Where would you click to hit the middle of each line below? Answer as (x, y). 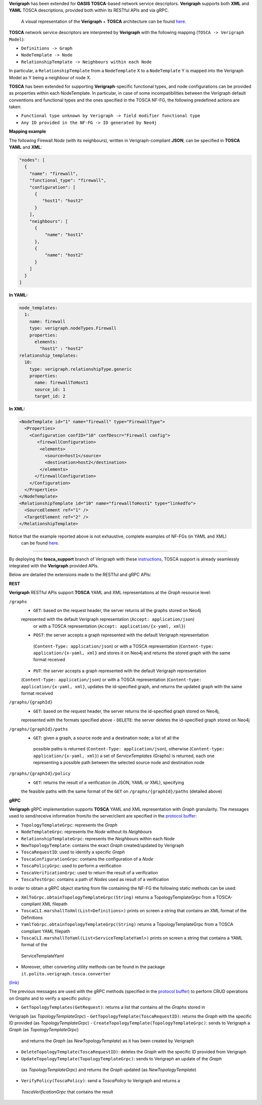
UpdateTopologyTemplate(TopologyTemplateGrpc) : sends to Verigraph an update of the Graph (122, 1058)
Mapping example (27, 132)
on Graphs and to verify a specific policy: (50, 998)
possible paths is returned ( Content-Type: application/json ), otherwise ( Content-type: (129, 749)
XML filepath (55, 904)
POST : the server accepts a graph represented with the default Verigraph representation (121, 635)
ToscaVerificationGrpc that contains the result (67, 1092)
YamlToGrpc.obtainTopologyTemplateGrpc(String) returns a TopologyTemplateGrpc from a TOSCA (127, 924)
